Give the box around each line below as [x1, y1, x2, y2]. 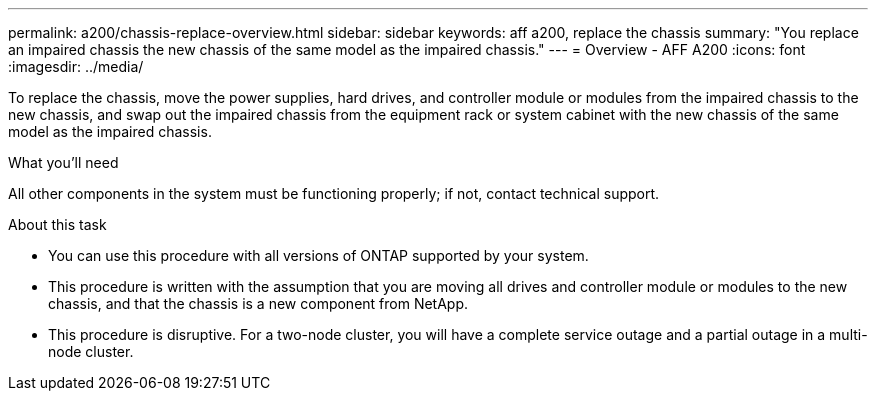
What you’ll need [8, 154, 119, 171]
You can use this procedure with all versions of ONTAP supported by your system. [48, 247, 589, 264]
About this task [8, 216, 107, 233]
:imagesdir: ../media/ [8, 58, 144, 75]
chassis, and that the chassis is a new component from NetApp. [48, 295, 469, 312]
